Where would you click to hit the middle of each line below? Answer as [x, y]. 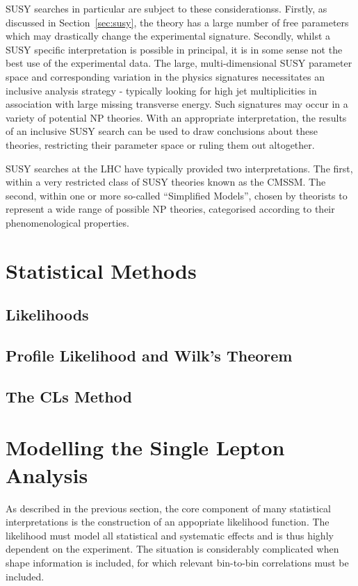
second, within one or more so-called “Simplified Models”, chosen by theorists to [177, 195]
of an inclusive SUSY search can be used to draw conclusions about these [162, 131]
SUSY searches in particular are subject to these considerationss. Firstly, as [166, 8]
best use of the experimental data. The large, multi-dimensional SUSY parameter [179, 63]
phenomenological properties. [67, 222]
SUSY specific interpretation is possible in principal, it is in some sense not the [174, 49]
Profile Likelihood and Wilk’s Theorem [149, 356]
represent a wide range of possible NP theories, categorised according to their [170, 209]
